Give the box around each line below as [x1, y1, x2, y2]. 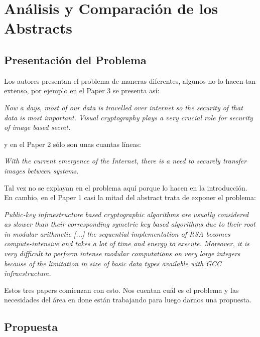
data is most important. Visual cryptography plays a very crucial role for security [4, 112, 253, 122]
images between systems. [4, 165, 79, 176]
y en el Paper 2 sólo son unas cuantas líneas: [4, 138, 141, 149]
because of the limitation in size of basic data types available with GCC [4, 258, 222, 268]
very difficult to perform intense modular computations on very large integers [4, 248, 240, 259]
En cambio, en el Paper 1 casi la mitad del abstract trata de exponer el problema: [4, 192, 256, 203]
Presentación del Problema [4, 52, 147, 67]
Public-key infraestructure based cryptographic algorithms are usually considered [4, 209, 249, 219]
